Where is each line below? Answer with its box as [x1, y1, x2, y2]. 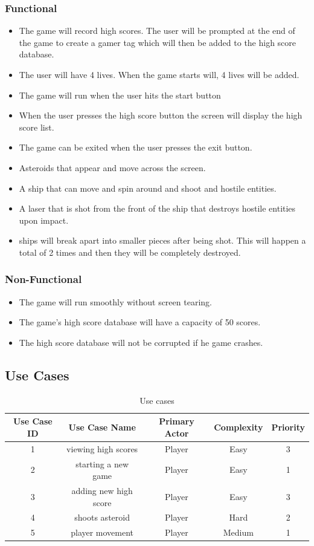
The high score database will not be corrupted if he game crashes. [19, 336, 263, 348]
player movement [71, 526, 134, 539]
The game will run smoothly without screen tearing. [19, 295, 212, 308]
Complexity [214, 421, 263, 434]
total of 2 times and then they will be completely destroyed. [19, 245, 241, 258]
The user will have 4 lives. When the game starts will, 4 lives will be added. [19, 68, 300, 80]
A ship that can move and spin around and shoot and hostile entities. [19, 181, 277, 194]
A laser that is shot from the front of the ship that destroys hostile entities [19, 202, 296, 215]
